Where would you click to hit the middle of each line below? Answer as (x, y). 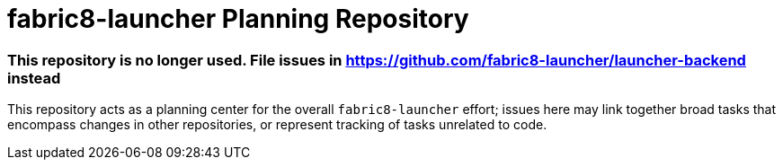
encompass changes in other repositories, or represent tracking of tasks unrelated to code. (277, 125)
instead (34, 78)
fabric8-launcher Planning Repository (238, 19)
